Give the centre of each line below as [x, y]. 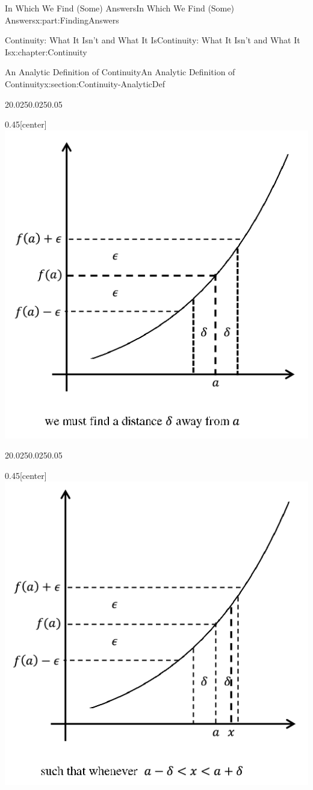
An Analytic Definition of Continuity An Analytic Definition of [120, 72]
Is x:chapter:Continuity [46, 51]
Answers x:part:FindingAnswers [62, 20]
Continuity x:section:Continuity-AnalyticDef [85, 83]
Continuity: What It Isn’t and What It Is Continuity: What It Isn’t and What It [153, 40]
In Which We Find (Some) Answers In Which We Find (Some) [119, 8]
